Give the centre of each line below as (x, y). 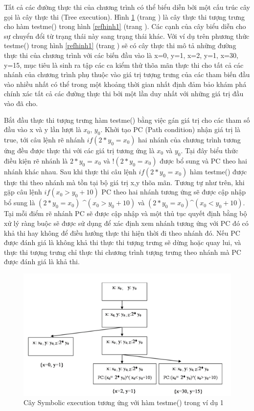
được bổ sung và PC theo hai (203, 160)
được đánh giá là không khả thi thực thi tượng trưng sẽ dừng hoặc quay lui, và (123, 242)
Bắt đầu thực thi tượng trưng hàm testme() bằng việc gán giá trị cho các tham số (127, 120)
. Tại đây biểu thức (209, 150)
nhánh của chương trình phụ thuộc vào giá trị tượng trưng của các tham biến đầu (127, 74)
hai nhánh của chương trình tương (189, 139)
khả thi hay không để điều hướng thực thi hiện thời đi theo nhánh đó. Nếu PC (122, 233)
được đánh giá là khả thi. (42, 261)
